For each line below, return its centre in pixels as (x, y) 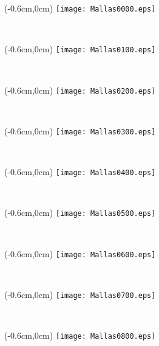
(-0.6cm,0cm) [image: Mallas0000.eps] (80, 8)
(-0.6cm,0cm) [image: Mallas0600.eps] (80, 253)
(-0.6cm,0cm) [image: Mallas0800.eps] (80, 335)
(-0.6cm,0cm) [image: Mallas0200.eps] (80, 90)
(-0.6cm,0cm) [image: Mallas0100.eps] (80, 49)
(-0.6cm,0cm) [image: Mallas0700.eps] (80, 294)
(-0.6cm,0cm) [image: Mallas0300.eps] (80, 130)
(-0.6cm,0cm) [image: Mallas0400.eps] (80, 171)
